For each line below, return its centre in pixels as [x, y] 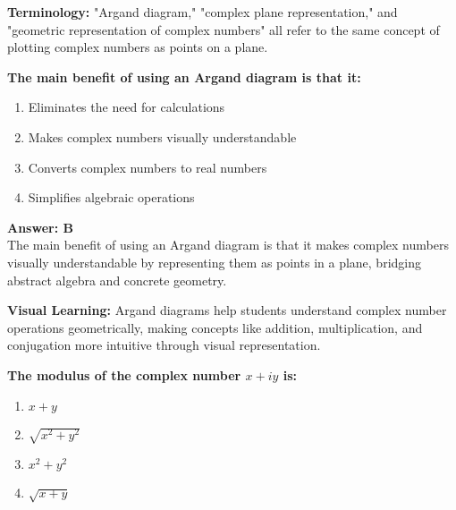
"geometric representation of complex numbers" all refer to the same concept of [224, 29]
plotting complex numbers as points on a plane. [138, 47]
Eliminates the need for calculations [127, 107]
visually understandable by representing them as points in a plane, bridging [214, 262]
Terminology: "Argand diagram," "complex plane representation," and [203, 12]
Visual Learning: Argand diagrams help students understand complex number [227, 310]
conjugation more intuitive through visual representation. [164, 345]
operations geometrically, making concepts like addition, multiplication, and [215, 327]
